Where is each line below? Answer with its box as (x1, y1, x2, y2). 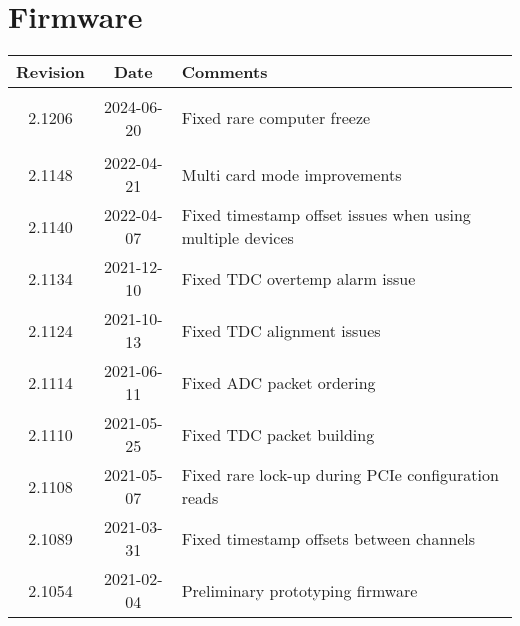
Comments (181, 60, 268, 84)
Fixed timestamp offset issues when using (181, 203, 471, 227)
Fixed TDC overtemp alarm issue (181, 266, 416, 290)
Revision (16, 60, 85, 84)
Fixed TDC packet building (181, 422, 375, 446)
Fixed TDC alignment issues (181, 318, 381, 342)
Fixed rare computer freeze (181, 106, 371, 130)
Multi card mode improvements (181, 162, 402, 186)
